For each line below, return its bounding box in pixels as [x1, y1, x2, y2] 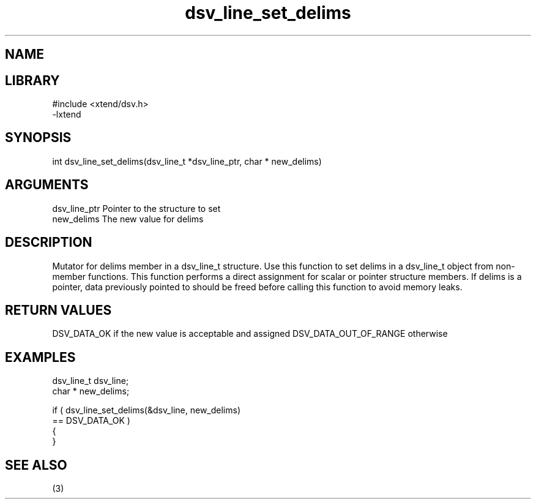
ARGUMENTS [5, 177, 89, 193]
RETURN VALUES [5, 302, 112, 318]
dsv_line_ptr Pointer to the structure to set [52, 203, 221, 214]
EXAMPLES [5, 349, 76, 365]
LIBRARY [5, 72, 60, 88]
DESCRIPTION [5, 235, 92, 250]
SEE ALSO [5, 457, 67, 473]
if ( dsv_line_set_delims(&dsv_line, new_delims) [52, 405, 240, 416]
